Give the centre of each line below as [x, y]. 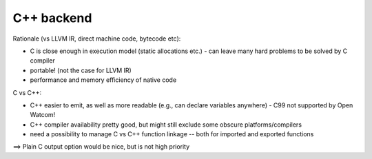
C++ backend [52, 18]
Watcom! [43, 115]
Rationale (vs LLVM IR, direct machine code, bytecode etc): [97, 39]
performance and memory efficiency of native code [103, 80]
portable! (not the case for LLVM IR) [81, 70]
